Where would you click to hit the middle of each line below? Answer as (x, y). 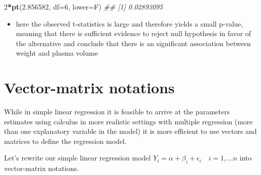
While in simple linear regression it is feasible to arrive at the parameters (117, 112)
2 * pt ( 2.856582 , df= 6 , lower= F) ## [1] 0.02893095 (84, 7)
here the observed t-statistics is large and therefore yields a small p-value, (129, 23)
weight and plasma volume (57, 53)
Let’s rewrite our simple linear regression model (78, 158)
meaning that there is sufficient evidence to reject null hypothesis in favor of (134, 33)
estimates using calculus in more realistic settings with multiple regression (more (128, 121)
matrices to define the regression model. (66, 141)
